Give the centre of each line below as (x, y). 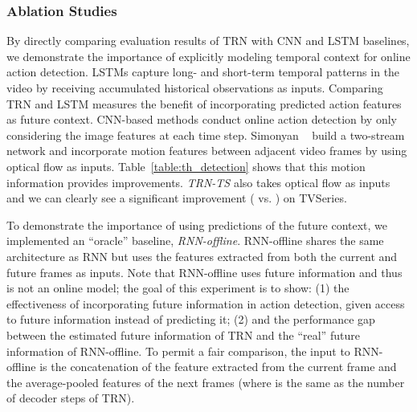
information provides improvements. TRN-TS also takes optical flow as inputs (198, 182)
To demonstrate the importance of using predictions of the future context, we (197, 224)
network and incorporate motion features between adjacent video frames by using (207, 151)
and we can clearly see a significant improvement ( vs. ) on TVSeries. (177, 198)
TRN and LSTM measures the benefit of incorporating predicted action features (204, 103)
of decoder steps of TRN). (71, 398)
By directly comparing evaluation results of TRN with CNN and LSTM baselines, (208, 41)
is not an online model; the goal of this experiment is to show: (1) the (178, 288)
